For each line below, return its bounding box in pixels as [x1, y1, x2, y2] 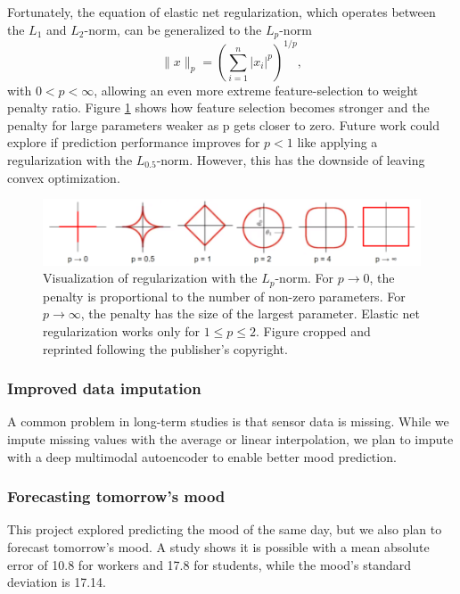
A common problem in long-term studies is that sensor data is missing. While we [7, 412, 449, 431]
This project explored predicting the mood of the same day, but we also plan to [7, 520, 442, 539]
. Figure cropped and [256, 321, 371, 340]
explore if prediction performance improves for [7, 133, 260, 152]
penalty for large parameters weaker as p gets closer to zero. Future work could [7, 115, 439, 134]
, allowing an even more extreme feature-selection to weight [94, 80, 419, 99]
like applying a [297, 133, 378, 152]
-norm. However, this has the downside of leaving [156, 150, 425, 169]
